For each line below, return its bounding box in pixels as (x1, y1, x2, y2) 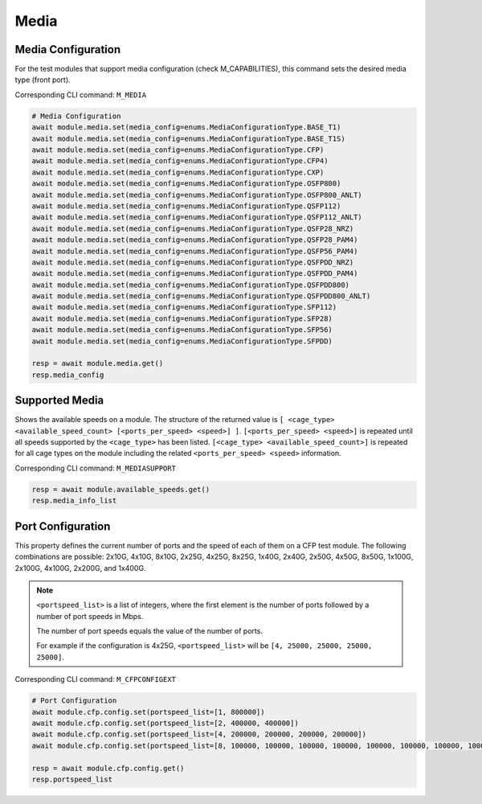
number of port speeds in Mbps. (36, 611, 144, 621)
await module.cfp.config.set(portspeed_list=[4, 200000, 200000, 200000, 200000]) (31, 730, 367, 739)
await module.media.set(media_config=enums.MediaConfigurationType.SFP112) (31, 302, 337, 312)
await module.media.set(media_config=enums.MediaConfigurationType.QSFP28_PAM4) (31, 236, 358, 244)
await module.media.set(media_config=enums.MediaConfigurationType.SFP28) (31, 314, 333, 323)
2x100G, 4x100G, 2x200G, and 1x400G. (14, 563, 146, 572)
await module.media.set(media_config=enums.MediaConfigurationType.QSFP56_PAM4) (31, 246, 358, 256)
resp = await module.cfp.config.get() (31, 764, 185, 773)
